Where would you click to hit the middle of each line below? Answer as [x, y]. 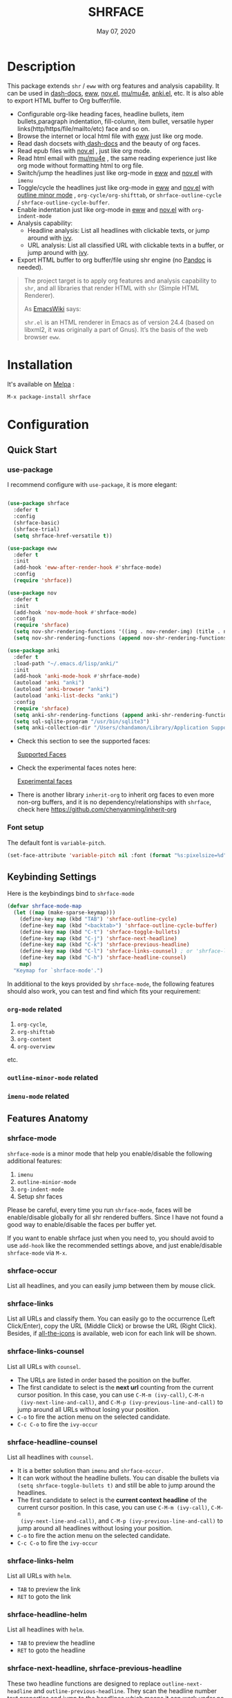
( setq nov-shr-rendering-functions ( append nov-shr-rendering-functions [120, 638]
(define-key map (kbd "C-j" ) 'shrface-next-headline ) [98, 938]
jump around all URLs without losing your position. [88, 1409]
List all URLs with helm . [39, 1576]
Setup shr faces [40, 1196]
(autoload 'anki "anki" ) [49, 683]
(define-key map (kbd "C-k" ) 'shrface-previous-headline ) [105, 945]
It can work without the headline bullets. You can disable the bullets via [118, 1478]
